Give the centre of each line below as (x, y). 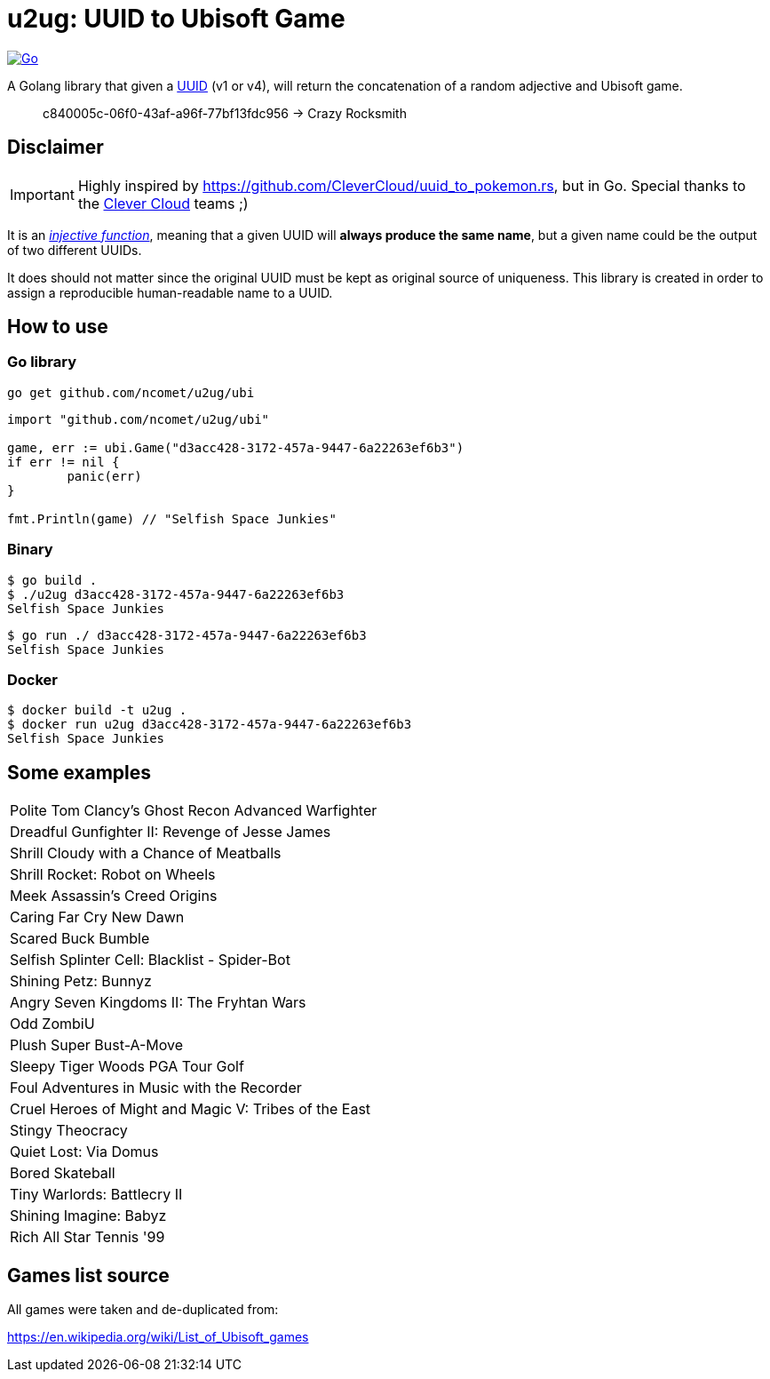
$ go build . (52, 580)
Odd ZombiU (52, 1024)
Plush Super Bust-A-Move (97, 1045)
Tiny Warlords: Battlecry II (96, 1195)
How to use (58, 327)
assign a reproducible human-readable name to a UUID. (170, 292)
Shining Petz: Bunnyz (81, 981)
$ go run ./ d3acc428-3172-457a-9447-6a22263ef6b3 (187, 635)
